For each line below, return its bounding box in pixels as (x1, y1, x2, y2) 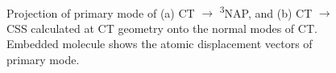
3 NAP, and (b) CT (219, 2, 313, 21)
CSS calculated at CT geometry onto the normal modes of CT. (6, 19, 317, 36)
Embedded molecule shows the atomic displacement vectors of (6, 35, 313, 52)
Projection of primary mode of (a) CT (6, 4, 195, 21)
